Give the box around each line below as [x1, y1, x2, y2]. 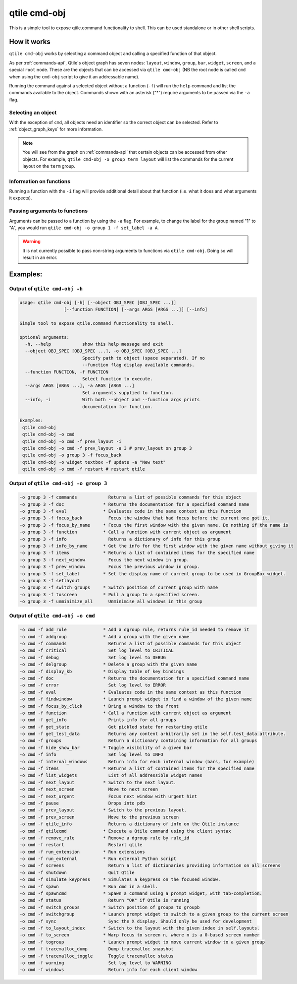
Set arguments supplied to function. [82, 390, 174, 395]
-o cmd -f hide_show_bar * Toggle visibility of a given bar [19, 744, 192, 750]
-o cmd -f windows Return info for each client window [19, 967, 198, 973]
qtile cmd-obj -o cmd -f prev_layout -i [22, 438, 122, 444]
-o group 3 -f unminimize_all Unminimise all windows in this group [19, 599, 202, 605]
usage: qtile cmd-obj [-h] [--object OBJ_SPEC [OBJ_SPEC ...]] [19, 300, 177, 305]
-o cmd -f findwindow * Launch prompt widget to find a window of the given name [19, 696, 252, 702]
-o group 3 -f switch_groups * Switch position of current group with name [19, 585, 218, 590]
